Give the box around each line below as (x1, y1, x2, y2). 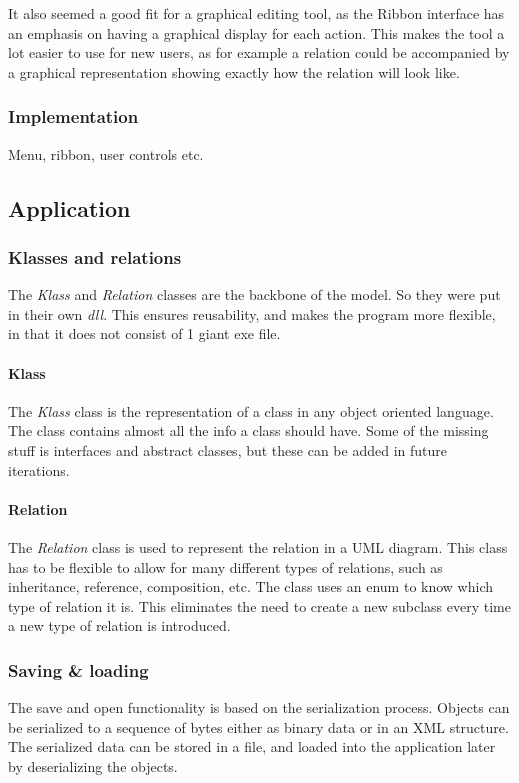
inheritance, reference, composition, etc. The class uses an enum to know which (8, 576, 493, 597)
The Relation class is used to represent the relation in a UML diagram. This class (8, 536, 508, 557)
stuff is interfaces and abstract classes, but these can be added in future (8, 439, 447, 460)
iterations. (8, 459, 70, 480)
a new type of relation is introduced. (8, 615, 231, 636)
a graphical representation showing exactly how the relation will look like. (8, 61, 460, 82)
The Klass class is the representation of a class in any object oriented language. (8, 400, 494, 421)
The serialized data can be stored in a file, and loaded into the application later (8, 736, 496, 757)
